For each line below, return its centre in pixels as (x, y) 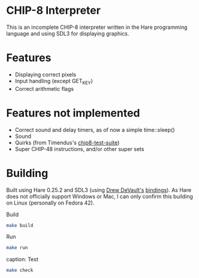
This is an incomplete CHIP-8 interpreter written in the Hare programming (97, 27)
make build (20, 225)
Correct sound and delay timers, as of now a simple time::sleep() (95, 129)
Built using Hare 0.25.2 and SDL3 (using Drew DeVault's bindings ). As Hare (99, 190)
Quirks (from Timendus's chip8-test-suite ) (67, 143)
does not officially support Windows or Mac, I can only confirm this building (100, 196)
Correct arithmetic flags (44, 88)
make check (20, 270)
